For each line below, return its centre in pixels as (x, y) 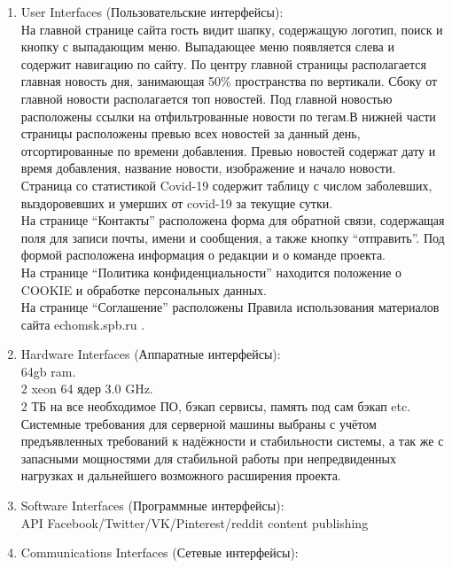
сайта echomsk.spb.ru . (83, 324)
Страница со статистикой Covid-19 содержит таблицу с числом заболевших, (226, 185)
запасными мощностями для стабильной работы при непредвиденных (208, 458)
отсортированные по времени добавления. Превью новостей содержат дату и (228, 150)
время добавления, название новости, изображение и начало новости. (208, 168)
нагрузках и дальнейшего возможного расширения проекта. (181, 475)
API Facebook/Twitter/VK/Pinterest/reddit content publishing (195, 522)
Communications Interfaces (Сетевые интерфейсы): (160, 552)
